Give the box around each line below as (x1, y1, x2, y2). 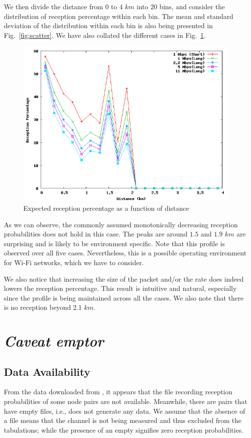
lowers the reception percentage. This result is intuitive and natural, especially (4, 283, 237, 293)
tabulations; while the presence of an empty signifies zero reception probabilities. (4, 424, 244, 435)
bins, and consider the (159, 1, 225, 11)
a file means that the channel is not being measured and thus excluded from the (4, 415, 241, 425)
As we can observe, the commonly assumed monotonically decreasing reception (4, 219, 238, 229)
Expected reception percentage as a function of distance (23, 202, 189, 213)
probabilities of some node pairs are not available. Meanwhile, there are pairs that (4, 396, 248, 406)
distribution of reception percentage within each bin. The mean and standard (4, 11, 234, 21)
